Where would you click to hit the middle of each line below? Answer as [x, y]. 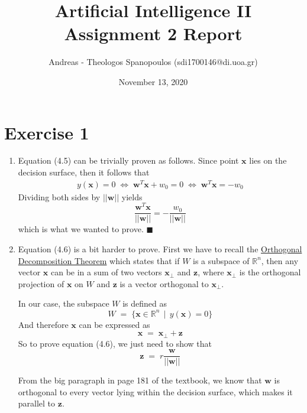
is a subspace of [221, 260]
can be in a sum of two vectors [106, 272]
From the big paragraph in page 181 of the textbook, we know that [140, 380]
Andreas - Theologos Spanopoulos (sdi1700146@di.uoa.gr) [153, 62]
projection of [41, 283]
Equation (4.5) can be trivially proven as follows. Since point [128, 160]
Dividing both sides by [59, 196]
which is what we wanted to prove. [81, 229]
